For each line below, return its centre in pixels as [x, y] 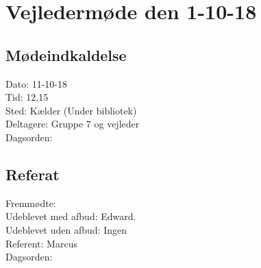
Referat [33, 174]
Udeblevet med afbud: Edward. [71, 216]
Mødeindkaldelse [66, 54]
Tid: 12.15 [27, 97]
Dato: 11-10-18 [37, 83]
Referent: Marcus [41, 243]
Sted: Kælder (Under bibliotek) [71, 110]
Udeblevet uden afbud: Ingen [66, 229]
